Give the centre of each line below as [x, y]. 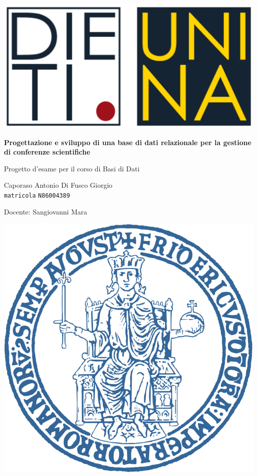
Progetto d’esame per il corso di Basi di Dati [72, 168]
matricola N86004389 [37, 195]
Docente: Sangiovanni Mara [46, 211]
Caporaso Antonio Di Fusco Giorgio [58, 185]
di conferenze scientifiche [47, 152]
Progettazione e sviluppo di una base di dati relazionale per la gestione [128, 142]
